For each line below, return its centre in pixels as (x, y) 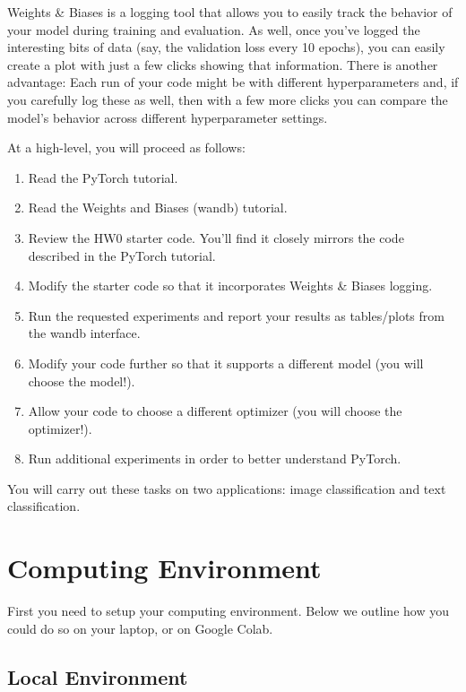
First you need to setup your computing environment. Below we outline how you (228, 611)
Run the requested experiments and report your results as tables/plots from (236, 315)
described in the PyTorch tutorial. (122, 255)
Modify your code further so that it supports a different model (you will (226, 363)
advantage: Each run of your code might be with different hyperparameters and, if (233, 82)
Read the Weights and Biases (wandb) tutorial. (158, 208)
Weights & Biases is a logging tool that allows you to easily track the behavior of (230, 12)
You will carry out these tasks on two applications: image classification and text (227, 488)
